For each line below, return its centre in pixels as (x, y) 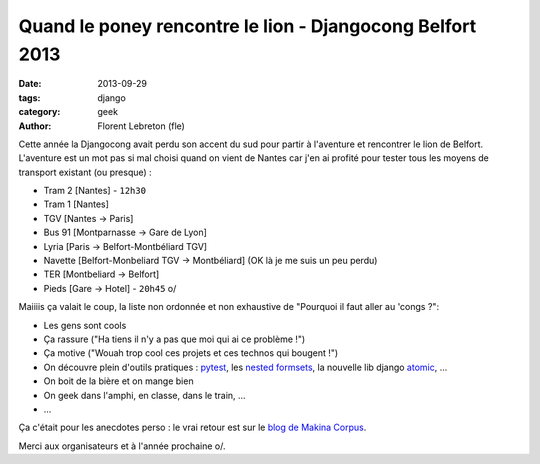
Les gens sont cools (85, 325)
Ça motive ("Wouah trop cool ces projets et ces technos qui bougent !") (191, 353)
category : (39, 112)
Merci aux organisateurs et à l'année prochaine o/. (122, 446)
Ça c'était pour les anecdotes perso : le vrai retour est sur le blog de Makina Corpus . (192, 427)
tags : (29, 97)
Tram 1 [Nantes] (76, 204)
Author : (35, 126)
